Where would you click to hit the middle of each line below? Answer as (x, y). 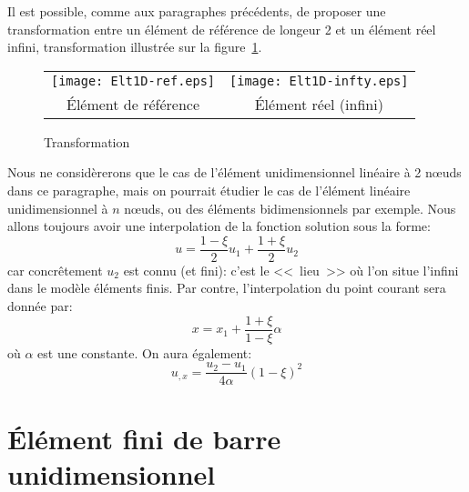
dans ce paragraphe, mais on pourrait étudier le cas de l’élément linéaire (209, 190)
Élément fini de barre (144, 438)
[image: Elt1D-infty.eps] (319, 80)
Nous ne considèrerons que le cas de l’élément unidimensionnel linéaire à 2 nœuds (234, 172)
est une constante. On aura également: (145, 352)
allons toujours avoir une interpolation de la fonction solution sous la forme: (219, 226)
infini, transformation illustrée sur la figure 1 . (135, 47)
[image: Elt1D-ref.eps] (133, 80)
